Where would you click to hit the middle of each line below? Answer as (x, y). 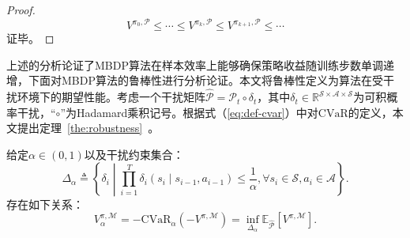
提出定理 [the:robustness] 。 (88, 128)
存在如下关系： (45, 204)
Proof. (21, 9)
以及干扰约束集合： (134, 154)
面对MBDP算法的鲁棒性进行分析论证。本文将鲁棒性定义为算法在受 (211, 80)
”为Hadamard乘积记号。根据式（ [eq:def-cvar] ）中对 (189, 112)
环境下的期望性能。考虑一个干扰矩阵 (111, 97)
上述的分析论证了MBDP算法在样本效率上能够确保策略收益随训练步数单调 (195, 64)
